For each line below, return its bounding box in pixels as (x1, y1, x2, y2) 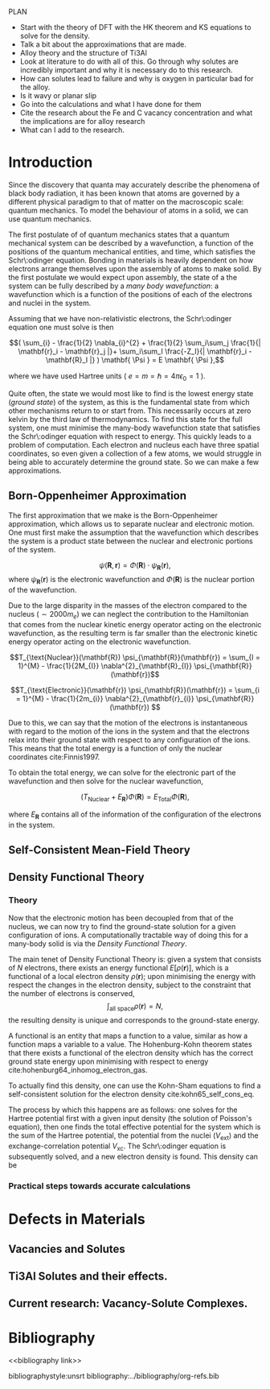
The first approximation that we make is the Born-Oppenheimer (8, 511, 219, 520)
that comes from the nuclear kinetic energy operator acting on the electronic (8, 619, 262, 629)
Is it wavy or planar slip (19, 91, 97, 100)
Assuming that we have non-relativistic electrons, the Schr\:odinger (8, 313, 232, 323)
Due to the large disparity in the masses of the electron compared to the (8, 601, 247, 610)
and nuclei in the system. (8, 298, 92, 308)
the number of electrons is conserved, (8, 988, 135, 998)
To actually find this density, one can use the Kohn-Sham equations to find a (8, 1081, 261, 1090)
